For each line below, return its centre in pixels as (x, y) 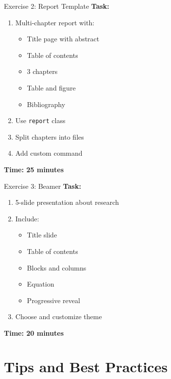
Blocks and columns (57, 267)
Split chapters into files (50, 136)
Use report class (40, 120)
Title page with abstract (63, 39)
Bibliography (46, 104)
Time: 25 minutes (34, 169)
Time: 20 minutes (34, 333)
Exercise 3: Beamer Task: (43, 186)
